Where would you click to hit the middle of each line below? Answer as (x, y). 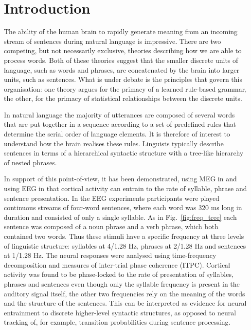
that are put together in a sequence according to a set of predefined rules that (120, 124)
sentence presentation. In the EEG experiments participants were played (112, 198)
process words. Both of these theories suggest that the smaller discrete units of (121, 60)
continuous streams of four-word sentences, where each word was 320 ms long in (123, 207)
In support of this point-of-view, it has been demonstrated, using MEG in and (120, 179)
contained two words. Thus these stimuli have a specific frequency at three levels (124, 236)
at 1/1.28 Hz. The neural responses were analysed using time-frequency (110, 255)
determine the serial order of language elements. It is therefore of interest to (117, 134)
